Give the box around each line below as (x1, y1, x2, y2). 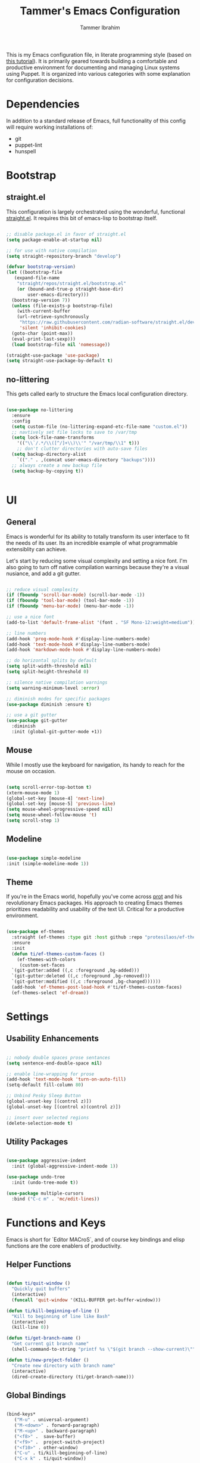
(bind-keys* (6, 1411, 36, 1418)
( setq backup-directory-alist (11, 452, 86, 458)
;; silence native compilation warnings (6, 679, 108, 686)
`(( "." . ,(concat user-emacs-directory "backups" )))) (17, 456, 156, 463)
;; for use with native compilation (6, 248, 97, 254)
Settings (6, 1010, 49, 1023)
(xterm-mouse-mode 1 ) (6, 789, 60, 796)
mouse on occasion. (6, 767, 56, 774)
